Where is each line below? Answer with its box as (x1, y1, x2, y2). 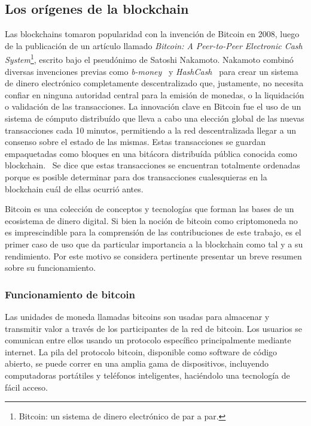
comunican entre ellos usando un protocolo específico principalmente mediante (5, 334, 291, 346)
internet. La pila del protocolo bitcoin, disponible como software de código (5, 345, 278, 358)
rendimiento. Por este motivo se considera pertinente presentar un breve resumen (5, 249, 302, 262)
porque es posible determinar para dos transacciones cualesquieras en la (5, 170, 267, 183)
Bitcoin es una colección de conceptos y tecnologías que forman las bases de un (5, 203, 294, 215)
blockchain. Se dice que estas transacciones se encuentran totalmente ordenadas (5, 159, 300, 171)
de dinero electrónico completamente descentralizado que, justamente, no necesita (5, 77, 304, 89)
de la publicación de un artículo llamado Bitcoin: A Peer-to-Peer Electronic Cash (5, 39, 303, 52)
